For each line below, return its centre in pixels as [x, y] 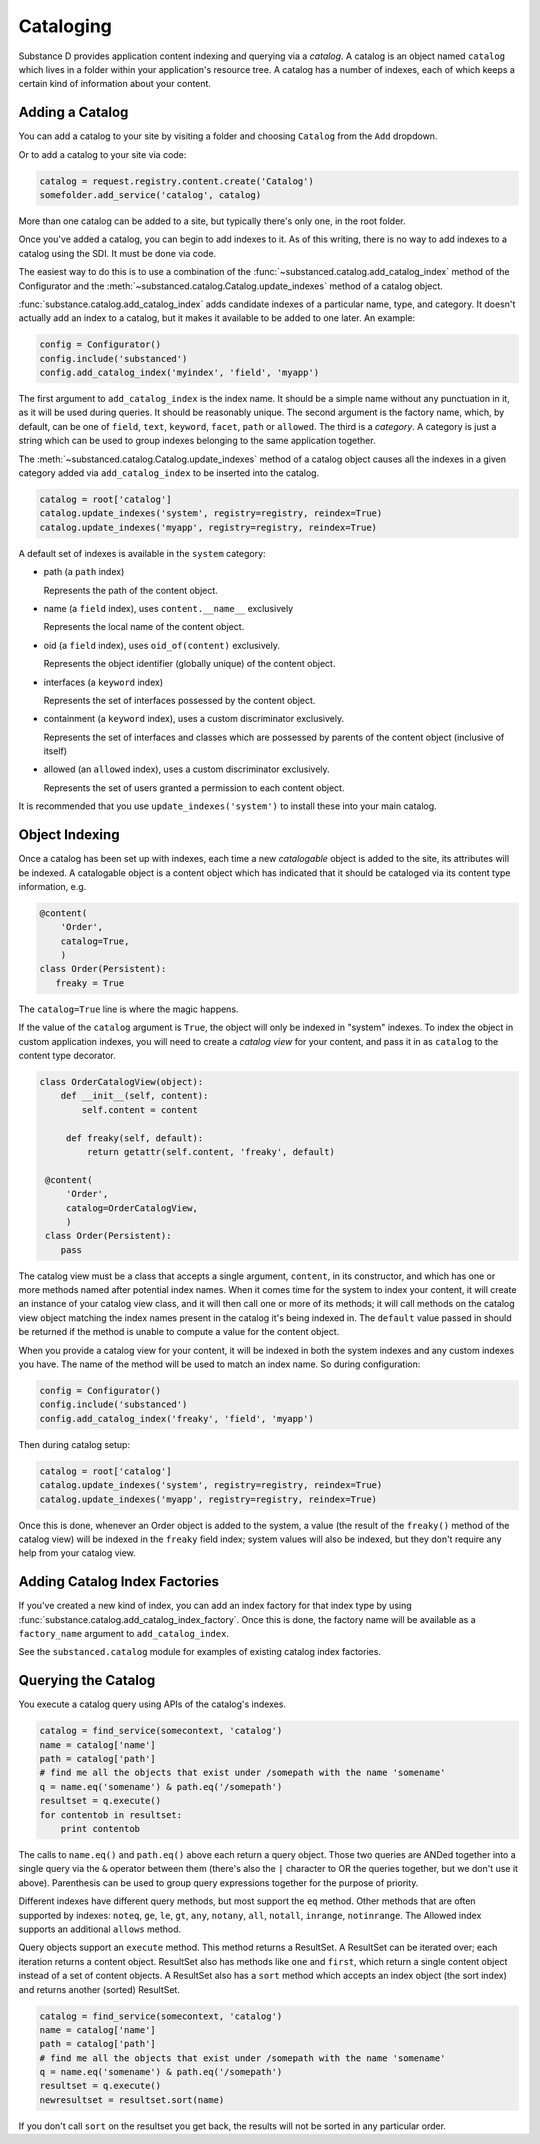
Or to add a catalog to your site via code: [102, 154]
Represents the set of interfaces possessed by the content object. [179, 700]
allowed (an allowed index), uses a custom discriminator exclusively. [186, 769]
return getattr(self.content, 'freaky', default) [210, 1151]
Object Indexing [69, 835]
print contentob [100, 1829]
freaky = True [90, 983]
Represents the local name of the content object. [144, 627]
